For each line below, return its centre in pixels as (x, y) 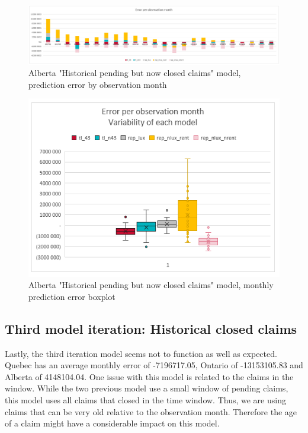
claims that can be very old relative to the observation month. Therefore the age (151, 411)
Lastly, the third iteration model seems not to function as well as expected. (141, 353)
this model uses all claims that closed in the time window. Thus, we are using (145, 400)
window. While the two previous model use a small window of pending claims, (147, 388)
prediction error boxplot (72, 296)
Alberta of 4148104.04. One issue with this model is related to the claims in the (149, 376)
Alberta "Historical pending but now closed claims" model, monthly (151, 285)
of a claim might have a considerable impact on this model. (112, 423)
